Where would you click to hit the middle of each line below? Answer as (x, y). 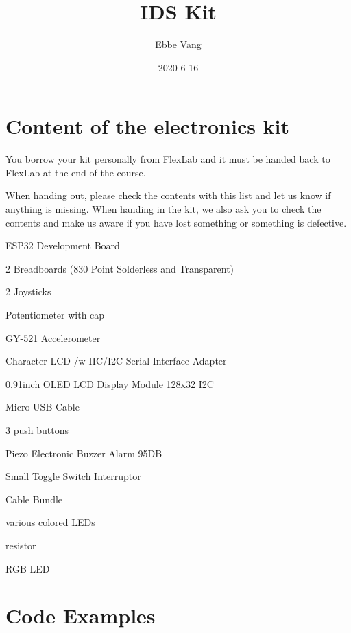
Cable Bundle (34, 499)
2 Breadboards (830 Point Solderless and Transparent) (120, 268)
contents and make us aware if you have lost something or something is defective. (176, 222)
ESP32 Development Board (63, 245)
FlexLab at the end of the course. (76, 172)
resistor (21, 545)
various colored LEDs (50, 522)
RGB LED (28, 568)
